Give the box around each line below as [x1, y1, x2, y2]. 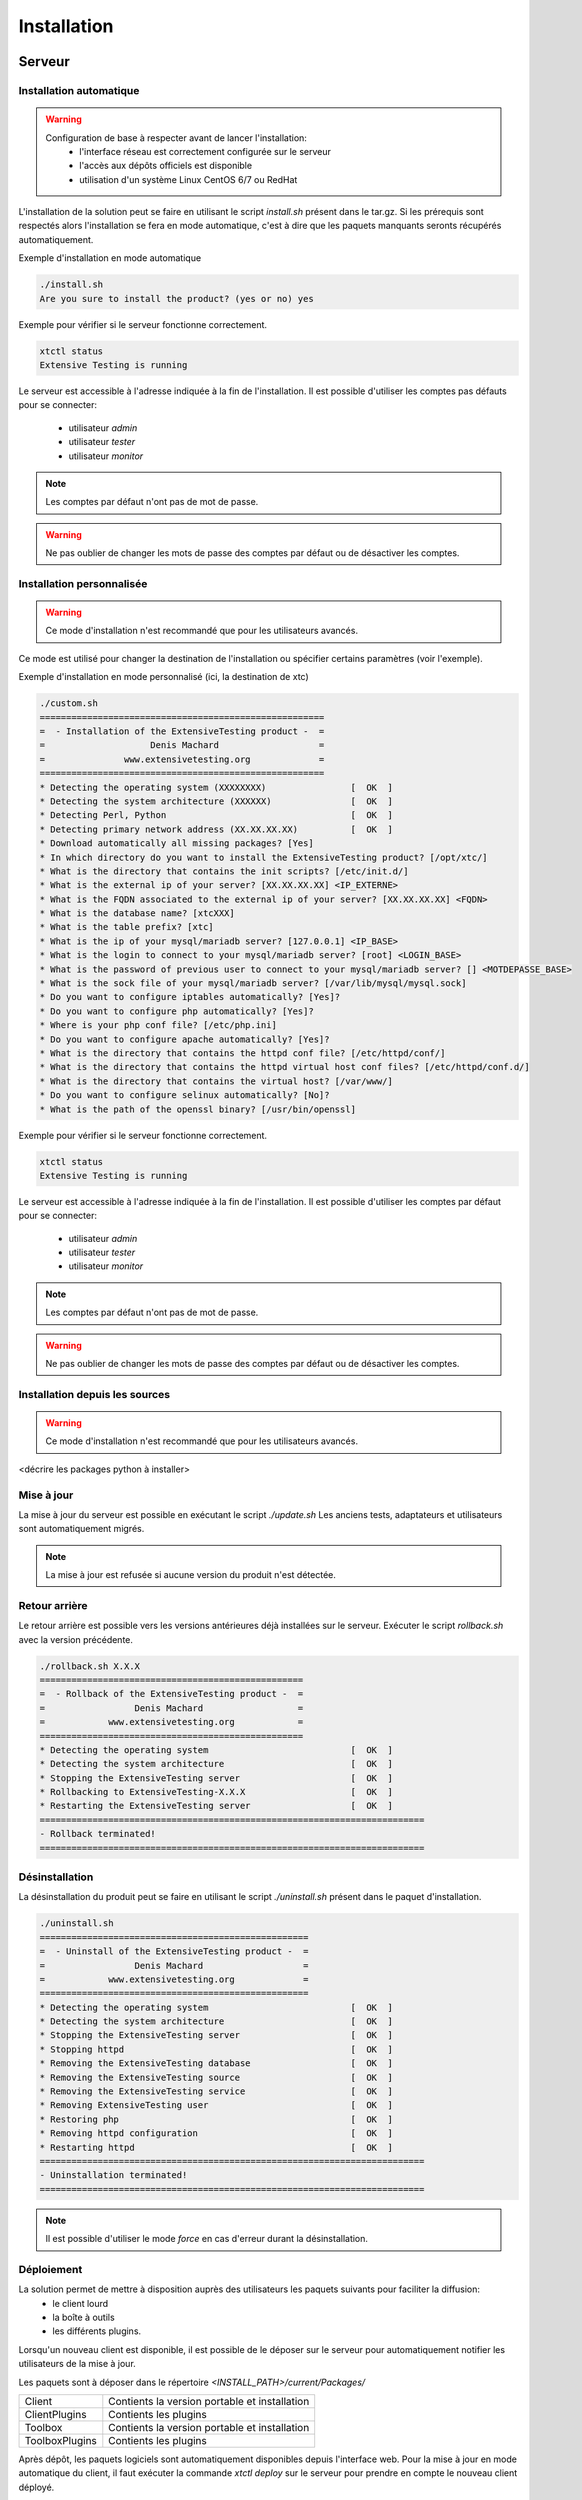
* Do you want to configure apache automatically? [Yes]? [39, 1033, 330, 1045]
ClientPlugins [24, 2408, 87, 2422]
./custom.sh [39, 698, 99, 709]
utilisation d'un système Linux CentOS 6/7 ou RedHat [79, 173, 298, 185]
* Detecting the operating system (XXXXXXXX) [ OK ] [39, 781, 394, 793]
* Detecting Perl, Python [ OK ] [39, 810, 394, 821]
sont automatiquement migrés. [18, 1523, 145, 1535]
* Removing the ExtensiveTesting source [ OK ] [39, 2071, 394, 2083]
